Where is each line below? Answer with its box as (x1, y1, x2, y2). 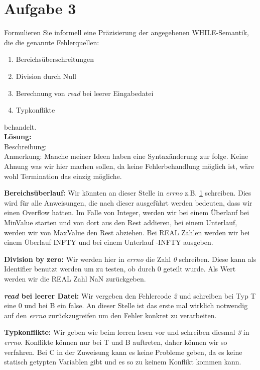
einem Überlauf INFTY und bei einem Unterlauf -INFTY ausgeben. (4, 237, 213, 247)
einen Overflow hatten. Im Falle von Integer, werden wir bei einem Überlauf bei (4, 207, 249, 218)
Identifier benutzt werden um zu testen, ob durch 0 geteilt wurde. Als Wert (4, 263, 236, 274)
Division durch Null (16, 70, 76, 81)
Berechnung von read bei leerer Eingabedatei (16, 87, 154, 98)
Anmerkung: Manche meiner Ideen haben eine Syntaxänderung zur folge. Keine (4, 151, 248, 161)
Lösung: (4, 131, 32, 142)
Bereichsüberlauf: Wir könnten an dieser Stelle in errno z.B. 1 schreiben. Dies (4, 188, 251, 198)
